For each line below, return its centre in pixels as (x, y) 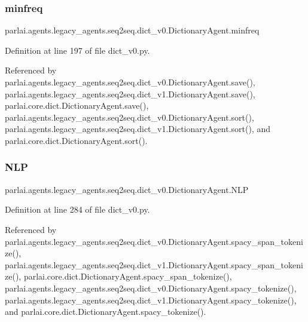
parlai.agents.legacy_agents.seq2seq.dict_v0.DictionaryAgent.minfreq (132, 30)
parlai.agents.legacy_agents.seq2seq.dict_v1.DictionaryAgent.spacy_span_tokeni (154, 264)
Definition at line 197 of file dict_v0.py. (77, 50)
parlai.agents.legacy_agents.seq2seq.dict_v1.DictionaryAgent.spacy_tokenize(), (151, 300)
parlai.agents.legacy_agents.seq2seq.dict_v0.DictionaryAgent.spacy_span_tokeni (154, 241)
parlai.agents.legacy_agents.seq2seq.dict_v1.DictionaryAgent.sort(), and (138, 129)
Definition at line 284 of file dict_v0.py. (77, 209)
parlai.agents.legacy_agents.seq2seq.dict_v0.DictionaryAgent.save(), (130, 82)
